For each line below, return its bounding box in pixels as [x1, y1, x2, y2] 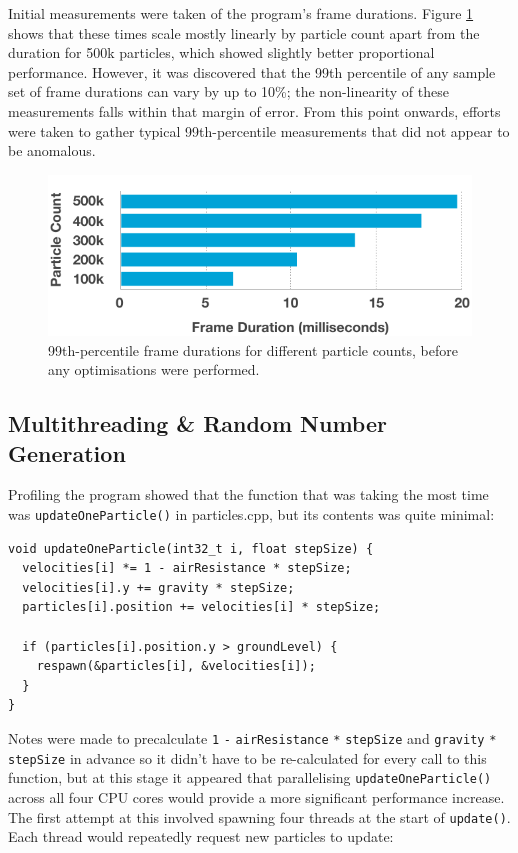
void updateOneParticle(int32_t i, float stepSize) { [8, 541, 374, 556]
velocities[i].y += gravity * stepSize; [22, 580, 295, 595]
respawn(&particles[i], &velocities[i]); [36, 659, 316, 674]
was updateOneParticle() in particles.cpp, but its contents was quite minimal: [8, 503, 495, 524]
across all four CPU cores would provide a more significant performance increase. [8, 786, 505, 807]
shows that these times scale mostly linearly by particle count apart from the [8, 22, 480, 43]
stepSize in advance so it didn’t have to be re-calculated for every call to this [8, 747, 487, 768]
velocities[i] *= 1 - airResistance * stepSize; [22, 561, 352, 576]
